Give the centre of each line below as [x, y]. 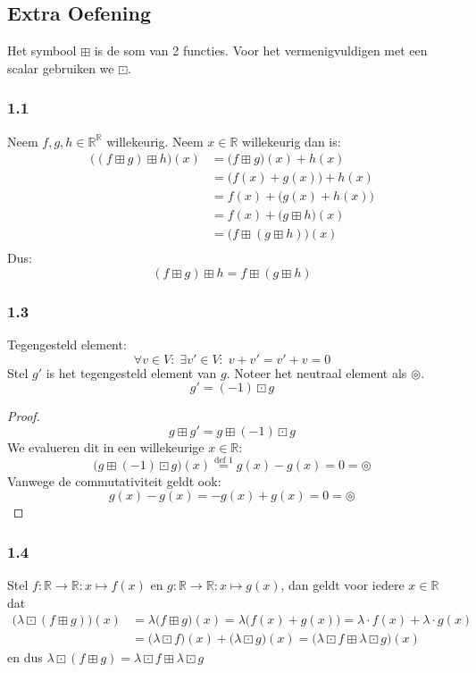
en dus [25, 657]
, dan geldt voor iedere [342, 585]
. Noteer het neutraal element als [317, 372]
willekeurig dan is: [292, 141]
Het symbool [42, 50]
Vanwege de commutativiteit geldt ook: [114, 480]
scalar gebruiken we [61, 67]
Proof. [24, 416]
